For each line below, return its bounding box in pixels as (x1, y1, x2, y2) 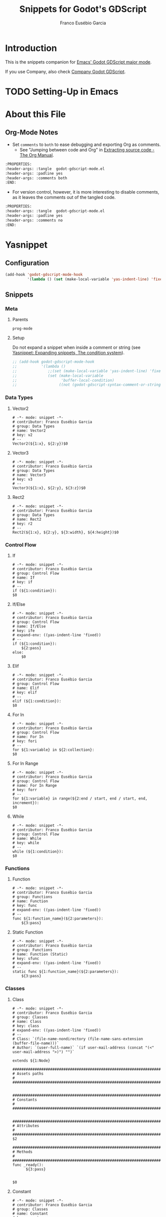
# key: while (12, 840, 40, 845)
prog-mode (12, 326, 33, 331)
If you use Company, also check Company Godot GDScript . (5, 68, 126, 74)
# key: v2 (12, 432, 33, 437)
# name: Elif (12, 685, 40, 690)
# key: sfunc (12, 956, 40, 961)
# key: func (12, 903, 37, 908)
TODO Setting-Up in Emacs (5, 86, 119, 97)
